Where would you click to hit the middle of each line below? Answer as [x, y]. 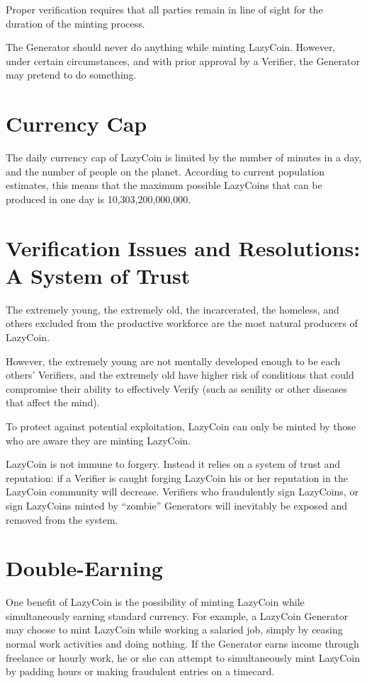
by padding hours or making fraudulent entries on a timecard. [140, 671]
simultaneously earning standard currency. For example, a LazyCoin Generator [177, 615]
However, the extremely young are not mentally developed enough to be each [173, 361]
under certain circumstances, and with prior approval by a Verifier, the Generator [183, 61]
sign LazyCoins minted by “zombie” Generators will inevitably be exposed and [177, 505]
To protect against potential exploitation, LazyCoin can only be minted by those [181, 426]
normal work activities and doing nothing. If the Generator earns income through [182, 643]
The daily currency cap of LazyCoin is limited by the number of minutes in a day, [184, 157]
